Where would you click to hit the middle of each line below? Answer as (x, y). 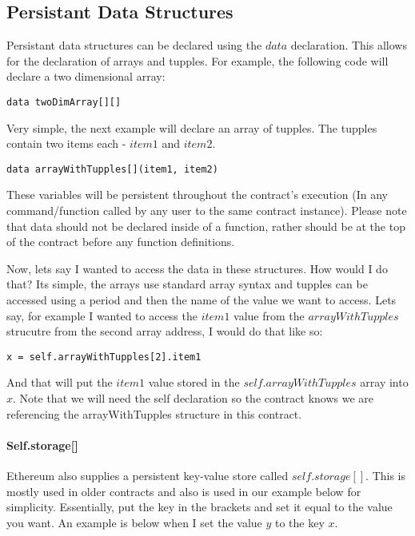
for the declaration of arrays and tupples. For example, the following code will (198, 60)
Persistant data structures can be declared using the (134, 45)
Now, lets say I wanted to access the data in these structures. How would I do (197, 268)
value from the (269, 315)
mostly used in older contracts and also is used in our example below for (184, 491)
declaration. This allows (349, 45)
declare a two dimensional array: (86, 76)
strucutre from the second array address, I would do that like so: (165, 331)
